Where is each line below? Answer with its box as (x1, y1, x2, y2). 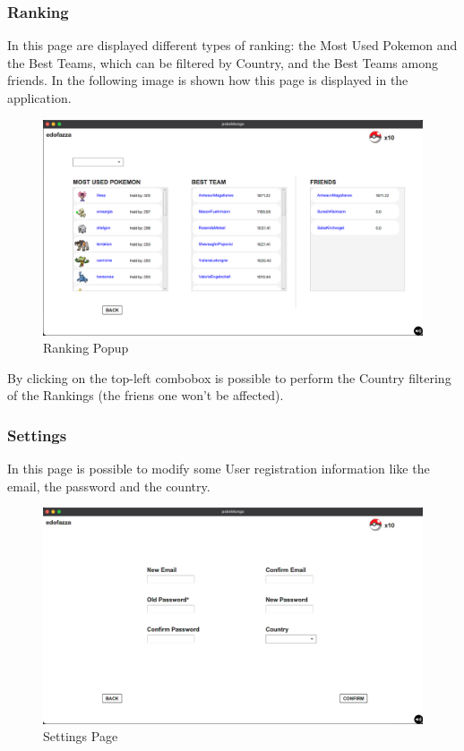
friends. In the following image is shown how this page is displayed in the (7, 71, 408, 90)
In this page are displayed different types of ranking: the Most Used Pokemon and (7, 36, 458, 55)
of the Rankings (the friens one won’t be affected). (7, 386, 284, 405)
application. (7, 89, 72, 107)
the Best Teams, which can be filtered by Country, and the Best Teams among (7, 53, 438, 72)
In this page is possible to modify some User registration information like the (7, 459, 430, 478)
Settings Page (43, 727, 118, 746)
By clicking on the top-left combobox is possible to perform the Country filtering (7, 368, 451, 387)
